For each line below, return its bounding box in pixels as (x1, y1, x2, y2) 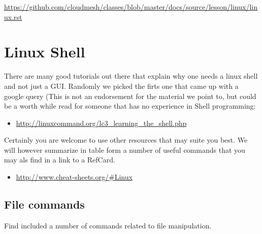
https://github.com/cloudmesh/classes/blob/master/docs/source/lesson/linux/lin (4, 2, 258, 12)
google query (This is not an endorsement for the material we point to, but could (4, 90, 256, 101)
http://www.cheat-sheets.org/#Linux (16, 172, 133, 182)
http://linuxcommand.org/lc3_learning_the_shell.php (16, 117, 187, 128)
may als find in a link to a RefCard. (4, 154, 115, 165)
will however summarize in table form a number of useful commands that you (4, 144, 245, 155)
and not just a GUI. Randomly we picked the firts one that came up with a (4, 80, 239, 91)
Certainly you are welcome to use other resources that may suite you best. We (4, 135, 248, 145)
